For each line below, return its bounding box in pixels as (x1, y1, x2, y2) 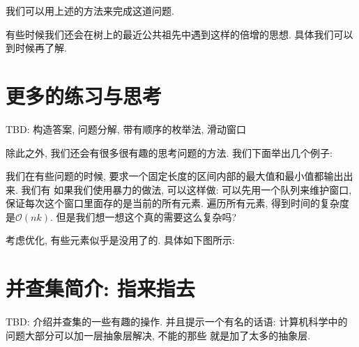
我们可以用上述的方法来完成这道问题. (6, 3, 174, 17)
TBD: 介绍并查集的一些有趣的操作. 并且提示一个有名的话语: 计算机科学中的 (6, 314, 348, 329)
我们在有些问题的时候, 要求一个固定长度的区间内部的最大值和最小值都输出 (6, 169, 344, 183)
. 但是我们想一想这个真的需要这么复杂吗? (49, 209, 237, 224)
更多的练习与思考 (6, 81, 162, 109)
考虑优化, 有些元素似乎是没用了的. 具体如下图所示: (6, 233, 235, 247)
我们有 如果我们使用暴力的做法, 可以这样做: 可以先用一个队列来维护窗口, (21, 182, 352, 196)
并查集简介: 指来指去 (6, 274, 195, 302)
